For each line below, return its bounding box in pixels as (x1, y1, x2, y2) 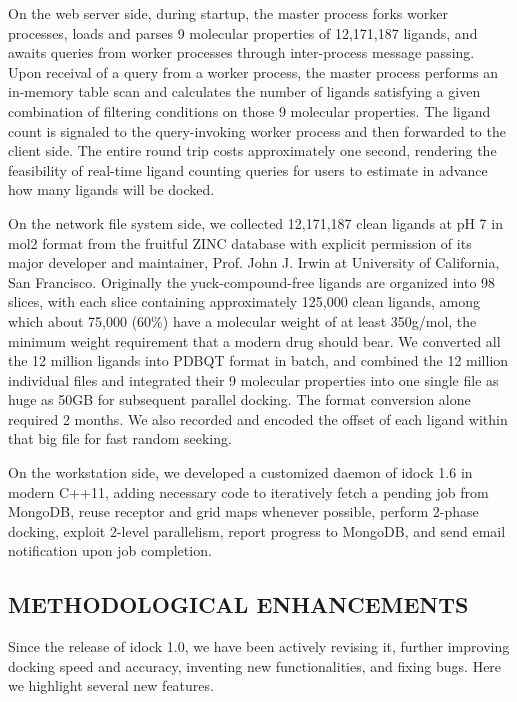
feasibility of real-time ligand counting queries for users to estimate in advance (8, 159, 488, 180)
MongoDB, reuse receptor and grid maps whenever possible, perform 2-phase (8, 501, 479, 522)
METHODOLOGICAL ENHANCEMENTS (8, 589, 469, 620)
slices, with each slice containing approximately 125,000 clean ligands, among (8, 291, 481, 312)
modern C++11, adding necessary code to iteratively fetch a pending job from (8, 481, 489, 502)
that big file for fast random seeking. (8, 428, 232, 449)
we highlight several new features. (8, 675, 214, 696)
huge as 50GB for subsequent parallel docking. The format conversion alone (8, 389, 471, 410)
